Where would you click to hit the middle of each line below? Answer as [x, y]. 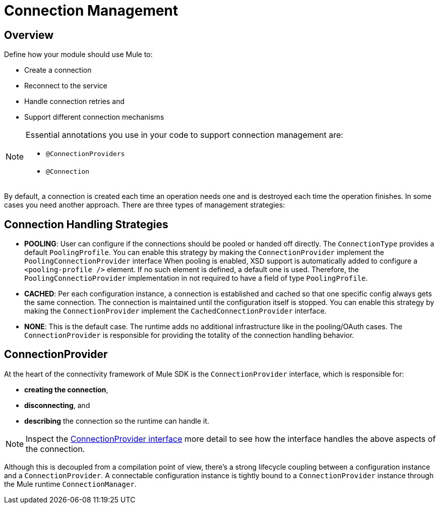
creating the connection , [66, 389]
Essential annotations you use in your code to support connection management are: [184, 135]
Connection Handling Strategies [86, 224]
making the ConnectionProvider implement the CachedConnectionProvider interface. [175, 311]
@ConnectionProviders [85, 154]
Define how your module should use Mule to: [78, 55]
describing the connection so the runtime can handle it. [117, 421]
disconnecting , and [57, 405]
